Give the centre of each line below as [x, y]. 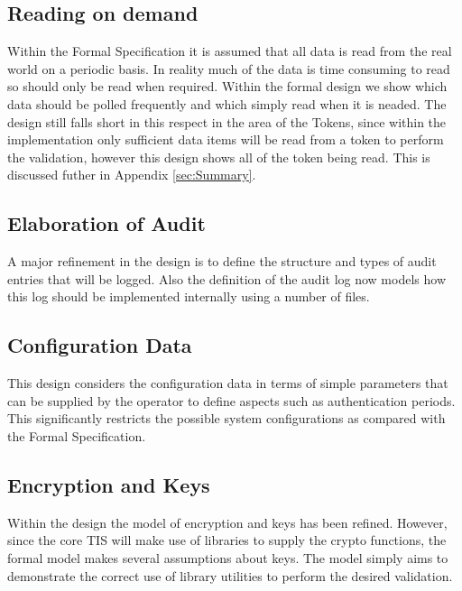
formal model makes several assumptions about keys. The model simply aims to [228, 557]
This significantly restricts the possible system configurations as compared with [226, 418]
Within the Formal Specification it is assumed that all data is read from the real [230, 51]
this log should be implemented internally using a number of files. [189, 296]
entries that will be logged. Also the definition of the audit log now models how [226, 278]
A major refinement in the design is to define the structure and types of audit [222, 261]
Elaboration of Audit [106, 223]
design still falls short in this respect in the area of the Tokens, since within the [227, 121]
